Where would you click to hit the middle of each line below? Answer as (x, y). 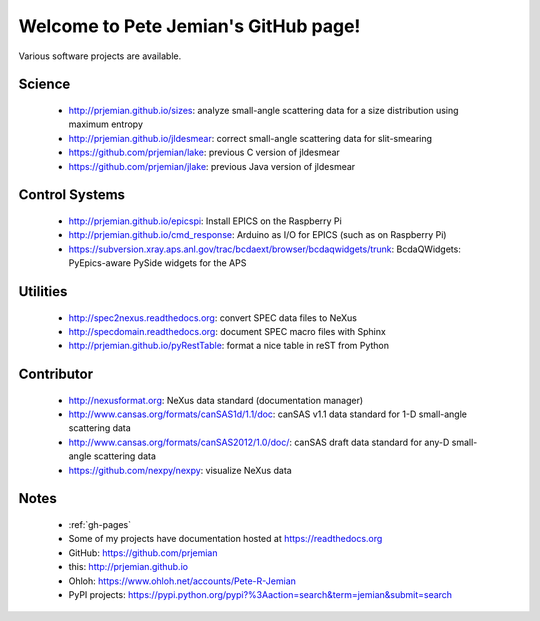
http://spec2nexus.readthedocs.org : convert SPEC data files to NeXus (213, 317)
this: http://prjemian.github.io (128, 567)
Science (44, 84)
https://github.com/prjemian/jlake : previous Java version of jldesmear (212, 166)
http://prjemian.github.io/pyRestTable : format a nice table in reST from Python (229, 346)
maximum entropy (106, 124)
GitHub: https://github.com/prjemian (143, 552)
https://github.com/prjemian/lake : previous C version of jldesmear (204, 152)
